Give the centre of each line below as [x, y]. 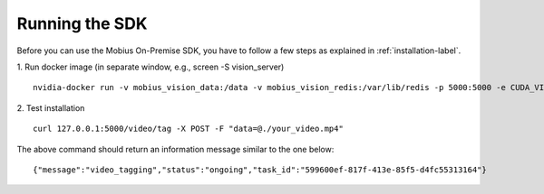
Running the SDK [82, 23]
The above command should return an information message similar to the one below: [175, 149]
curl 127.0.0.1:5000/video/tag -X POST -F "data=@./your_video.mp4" [188, 129]
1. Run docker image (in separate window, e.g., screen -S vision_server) [151, 67]
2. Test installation [51, 107]
